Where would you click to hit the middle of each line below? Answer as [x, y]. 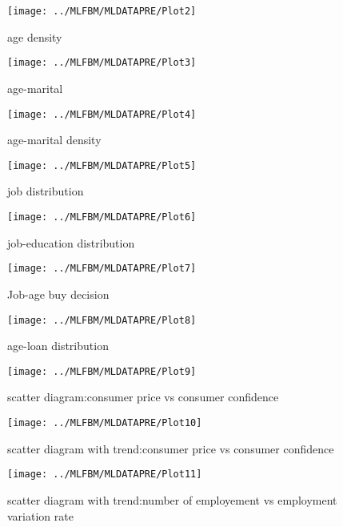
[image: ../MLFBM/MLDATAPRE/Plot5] [102, 165]
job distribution [46, 191]
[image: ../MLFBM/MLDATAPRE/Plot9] [102, 371]
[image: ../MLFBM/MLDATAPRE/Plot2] [102, 11]
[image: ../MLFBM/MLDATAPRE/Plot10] [105, 423]
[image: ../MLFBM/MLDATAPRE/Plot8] [102, 320]
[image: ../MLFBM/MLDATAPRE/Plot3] [102, 63]
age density [35, 36]
